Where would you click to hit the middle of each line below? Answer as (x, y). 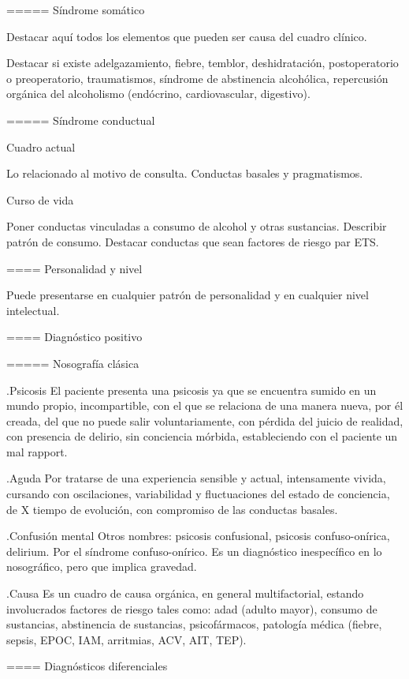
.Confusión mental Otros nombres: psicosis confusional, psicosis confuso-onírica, (198, 536)
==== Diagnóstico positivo (74, 337)
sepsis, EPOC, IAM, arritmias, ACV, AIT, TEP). (126, 639)
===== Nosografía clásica (73, 363)
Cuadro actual (41, 146)
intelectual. (33, 310)
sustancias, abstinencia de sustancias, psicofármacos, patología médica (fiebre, (194, 624)
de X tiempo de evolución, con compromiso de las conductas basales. (172, 509)
